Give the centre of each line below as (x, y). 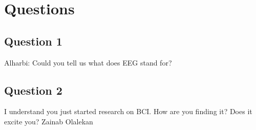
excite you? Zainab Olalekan (49, 121)
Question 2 (33, 90)
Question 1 (33, 41)
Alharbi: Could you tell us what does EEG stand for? (88, 62)
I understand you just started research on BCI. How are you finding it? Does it (128, 111)
